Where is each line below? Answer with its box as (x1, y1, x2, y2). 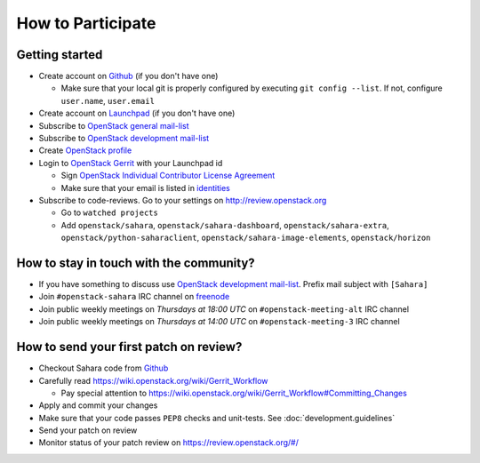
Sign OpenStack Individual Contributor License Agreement (60, 170, 276, 181)
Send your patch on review (38, 425, 138, 435)
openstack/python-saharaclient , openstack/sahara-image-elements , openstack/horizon (60, 232, 431, 243)
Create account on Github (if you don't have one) (38, 71, 219, 82)
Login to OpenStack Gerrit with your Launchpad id (38, 157, 223, 168)
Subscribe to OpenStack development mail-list (38, 133, 210, 144)
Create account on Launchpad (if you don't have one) (38, 108, 236, 119)
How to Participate (16, 13, 156, 33)
